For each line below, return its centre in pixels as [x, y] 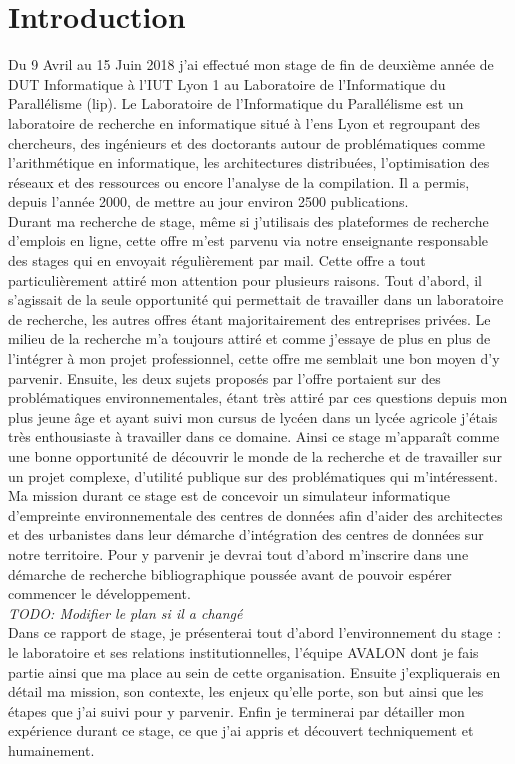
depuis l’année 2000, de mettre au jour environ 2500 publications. [208, 201]
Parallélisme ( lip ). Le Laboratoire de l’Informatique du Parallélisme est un [236, 103]
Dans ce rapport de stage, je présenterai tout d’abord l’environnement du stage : [255, 632]
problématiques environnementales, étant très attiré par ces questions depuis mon [258, 397]
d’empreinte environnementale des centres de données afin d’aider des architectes [255, 514]
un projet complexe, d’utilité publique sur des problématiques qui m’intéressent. [253, 475]
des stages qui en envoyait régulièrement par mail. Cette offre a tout [217, 260]
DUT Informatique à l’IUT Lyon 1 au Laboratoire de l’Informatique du [227, 83]
